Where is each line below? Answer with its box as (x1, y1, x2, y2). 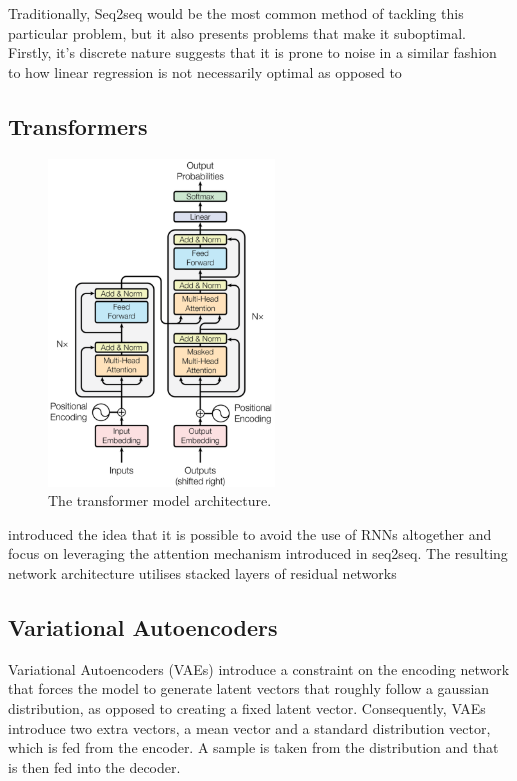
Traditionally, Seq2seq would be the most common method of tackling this (8, 3, 464, 23)
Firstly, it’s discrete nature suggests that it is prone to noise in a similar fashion (8, 42, 497, 63)
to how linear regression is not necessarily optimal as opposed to (8, 61, 402, 82)
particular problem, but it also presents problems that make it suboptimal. (8, 22, 466, 43)
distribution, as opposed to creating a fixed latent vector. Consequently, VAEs (8, 697, 486, 718)
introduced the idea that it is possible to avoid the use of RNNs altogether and (8, 523, 492, 544)
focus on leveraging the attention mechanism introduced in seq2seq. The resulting (8, 543, 508, 564)
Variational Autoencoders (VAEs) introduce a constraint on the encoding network (8, 658, 510, 679)
